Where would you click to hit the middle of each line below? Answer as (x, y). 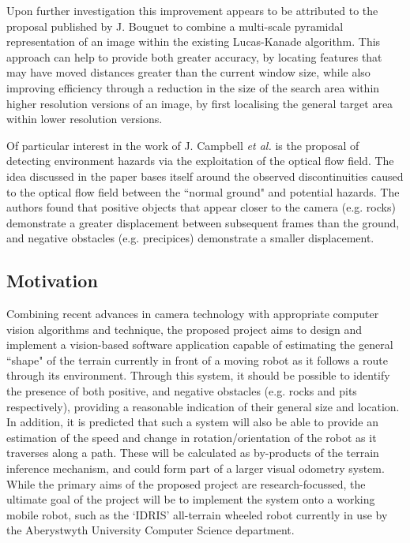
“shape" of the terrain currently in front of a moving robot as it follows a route (197, 360)
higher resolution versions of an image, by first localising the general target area (200, 103)
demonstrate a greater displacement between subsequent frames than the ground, (203, 222)
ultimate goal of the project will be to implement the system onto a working (191, 499)
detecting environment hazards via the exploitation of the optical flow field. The (200, 161)
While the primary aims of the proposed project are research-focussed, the (186, 483)
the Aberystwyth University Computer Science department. (150, 530)
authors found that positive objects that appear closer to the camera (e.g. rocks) (201, 207)
